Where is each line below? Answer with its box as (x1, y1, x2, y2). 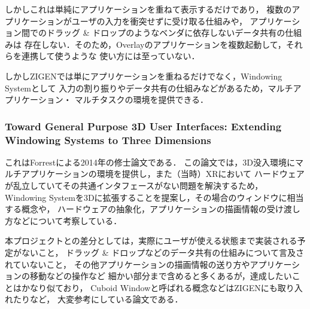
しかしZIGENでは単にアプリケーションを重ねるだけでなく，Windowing (5, 69, 282, 82)
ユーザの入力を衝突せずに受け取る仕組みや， (71, 14, 247, 27)
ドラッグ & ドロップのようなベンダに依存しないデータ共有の (46, 26, 285, 39)
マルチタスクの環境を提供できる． (74, 93, 209, 106)
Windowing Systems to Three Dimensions (5, 132, 211, 147)
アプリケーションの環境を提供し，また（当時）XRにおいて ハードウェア (21, 167, 305, 180)
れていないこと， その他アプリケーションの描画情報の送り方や (5, 258, 250, 270)
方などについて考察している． (5, 214, 122, 227)
